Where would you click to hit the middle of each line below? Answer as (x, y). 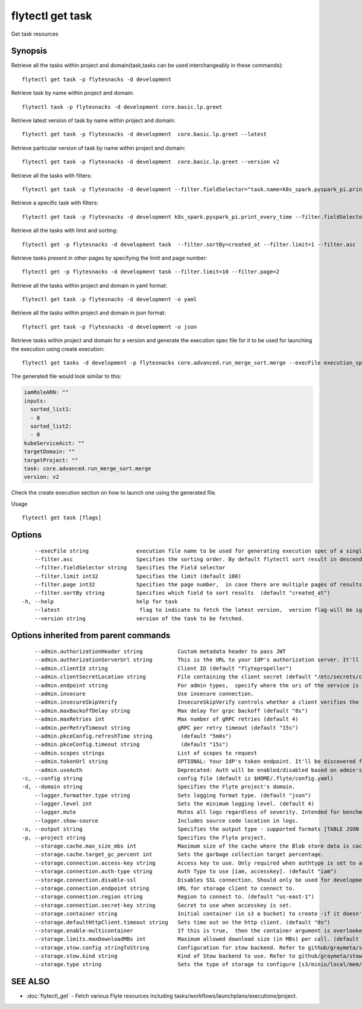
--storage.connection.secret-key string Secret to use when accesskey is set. (163, 905)
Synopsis (29, 51)
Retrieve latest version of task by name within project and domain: (93, 120)
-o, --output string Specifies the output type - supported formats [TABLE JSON (190, 829)
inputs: (35, 401)
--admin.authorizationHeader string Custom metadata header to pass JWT (160, 652)
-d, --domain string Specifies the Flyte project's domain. (159, 787)
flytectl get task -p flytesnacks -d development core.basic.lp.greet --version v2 (151, 162)
